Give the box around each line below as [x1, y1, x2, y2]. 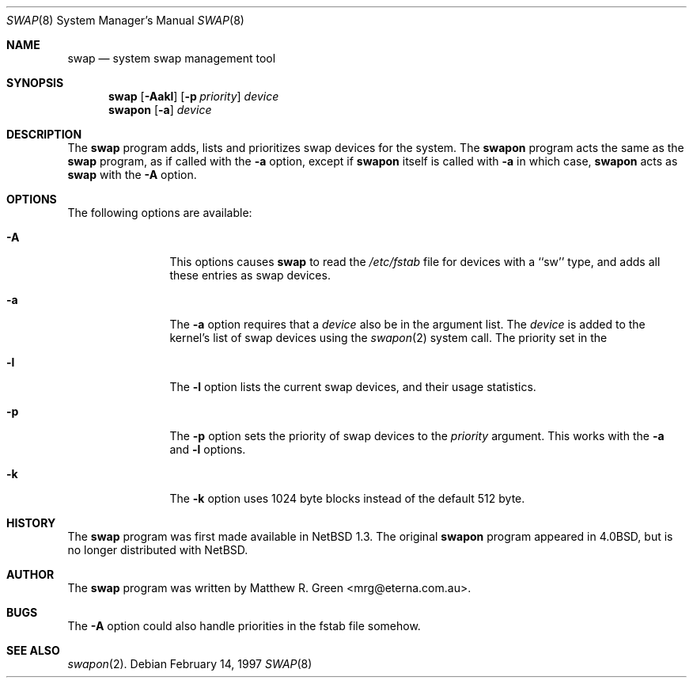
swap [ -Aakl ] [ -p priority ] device [108, 89, 279, 103]
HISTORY [6, 516, 56, 530]
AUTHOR [6, 568, 55, 581]
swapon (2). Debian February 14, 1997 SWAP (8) [67, 657, 312, 671]
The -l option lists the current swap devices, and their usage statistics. [169, 380, 536, 393]
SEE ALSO [6, 644, 60, 657]
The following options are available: [67, 206, 252, 219]
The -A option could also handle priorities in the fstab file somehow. [67, 619, 421, 633]
